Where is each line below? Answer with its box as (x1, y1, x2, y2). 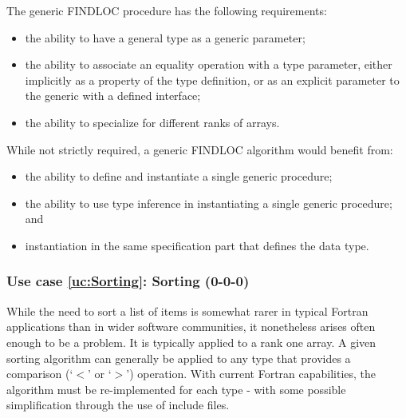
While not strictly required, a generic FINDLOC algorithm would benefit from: (6, 141, 393, 157)
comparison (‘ (6, 365, 73, 382)
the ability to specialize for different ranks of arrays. (25, 113, 280, 130)
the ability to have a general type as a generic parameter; (25, 29, 305, 46)
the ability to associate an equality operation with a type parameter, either (25, 56, 392, 73)
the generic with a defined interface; (25, 87, 201, 104)
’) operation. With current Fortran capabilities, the (126, 365, 376, 382)
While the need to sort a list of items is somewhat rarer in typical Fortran (6, 302, 369, 319)
